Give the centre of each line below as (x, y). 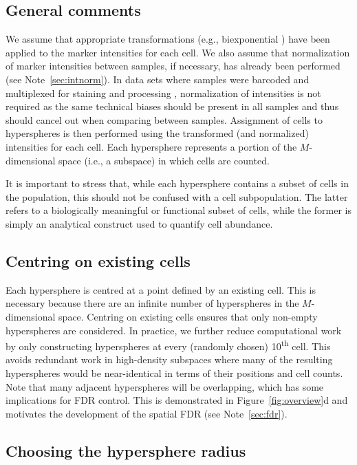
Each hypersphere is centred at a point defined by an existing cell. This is (161, 289)
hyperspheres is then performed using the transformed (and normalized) (157, 133)
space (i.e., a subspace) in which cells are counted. (164, 160)
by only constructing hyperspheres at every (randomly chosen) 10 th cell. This (168, 345)
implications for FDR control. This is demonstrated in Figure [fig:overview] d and (177, 400)
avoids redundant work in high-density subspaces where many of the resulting (169, 359)
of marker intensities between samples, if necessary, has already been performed (173, 66)
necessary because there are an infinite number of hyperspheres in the (152, 303)
